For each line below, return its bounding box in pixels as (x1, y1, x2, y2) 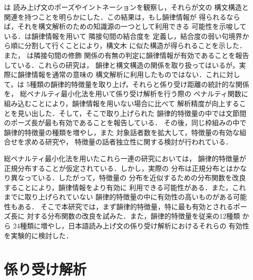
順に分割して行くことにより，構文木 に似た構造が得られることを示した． (10, 40, 246, 51)
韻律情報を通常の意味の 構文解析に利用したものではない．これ (17, 69, 220, 80)
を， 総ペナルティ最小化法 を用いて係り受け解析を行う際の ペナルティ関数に (4, 88, 249, 99)
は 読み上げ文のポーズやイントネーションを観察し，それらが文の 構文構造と (4, 2, 249, 12)
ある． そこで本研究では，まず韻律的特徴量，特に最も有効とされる (17, 201, 233, 211)
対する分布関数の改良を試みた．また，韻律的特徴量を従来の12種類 (27, 211, 240, 221)
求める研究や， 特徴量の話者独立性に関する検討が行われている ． (24, 137, 232, 147)
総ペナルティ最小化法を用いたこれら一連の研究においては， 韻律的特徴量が (4, 153, 247, 163)
